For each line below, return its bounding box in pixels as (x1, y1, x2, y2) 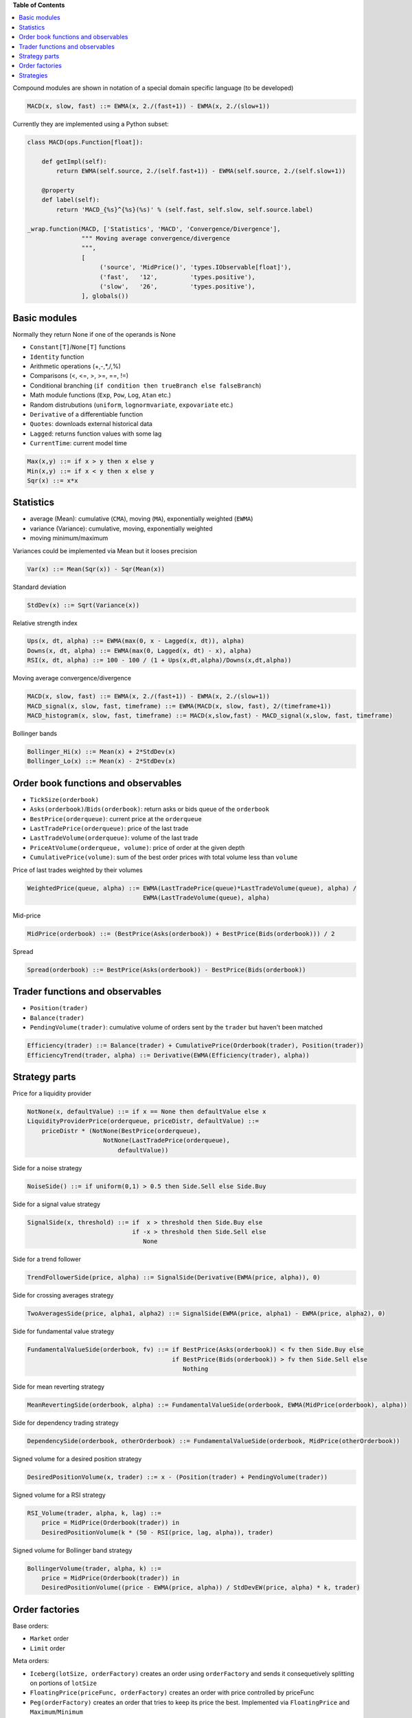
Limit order (30, 1644, 65, 1652)
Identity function (30, 353, 84, 361)
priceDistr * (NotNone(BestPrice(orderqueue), (41, 1127, 202, 1135)
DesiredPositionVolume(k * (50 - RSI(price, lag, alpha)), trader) (41, 1528, 274, 1536)
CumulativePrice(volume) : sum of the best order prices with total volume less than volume (30, 853, 298, 862)
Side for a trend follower (12, 1255, 82, 1264)
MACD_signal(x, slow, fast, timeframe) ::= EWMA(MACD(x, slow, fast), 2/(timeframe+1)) (27, 702, 332, 710)
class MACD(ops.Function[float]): (27, 138, 144, 146)
